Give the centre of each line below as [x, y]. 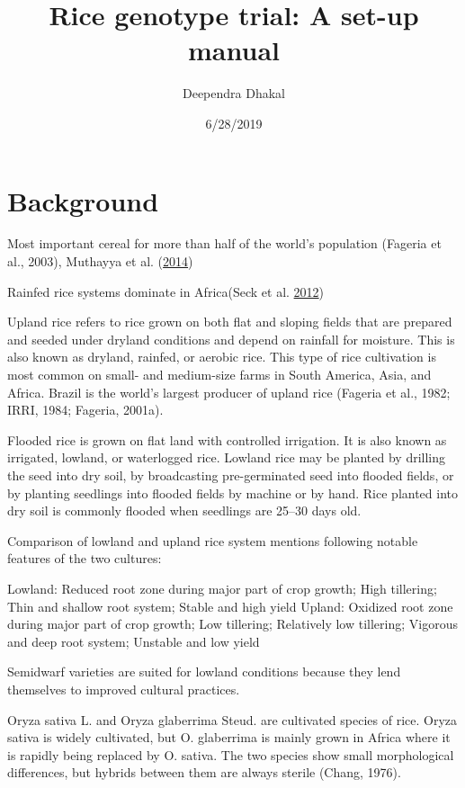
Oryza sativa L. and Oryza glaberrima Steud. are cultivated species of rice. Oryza [232, 719]
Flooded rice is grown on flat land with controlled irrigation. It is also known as [227, 439]
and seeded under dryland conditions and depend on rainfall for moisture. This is [231, 339]
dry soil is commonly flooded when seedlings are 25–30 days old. [184, 510]
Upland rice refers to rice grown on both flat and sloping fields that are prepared [230, 322]
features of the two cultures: [85, 558]
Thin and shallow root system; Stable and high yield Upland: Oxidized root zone [230, 606]
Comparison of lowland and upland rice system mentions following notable [213, 540]
